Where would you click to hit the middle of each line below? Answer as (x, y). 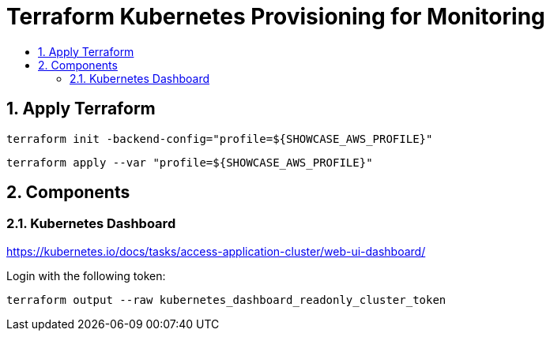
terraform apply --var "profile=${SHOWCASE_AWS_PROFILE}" (190, 162)
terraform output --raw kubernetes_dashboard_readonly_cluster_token (226, 300)
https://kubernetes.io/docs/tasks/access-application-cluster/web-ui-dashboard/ (216, 251)
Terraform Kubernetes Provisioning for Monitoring (276, 17)
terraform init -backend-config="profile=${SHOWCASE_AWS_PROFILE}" (220, 139)
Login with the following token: (86, 275)
